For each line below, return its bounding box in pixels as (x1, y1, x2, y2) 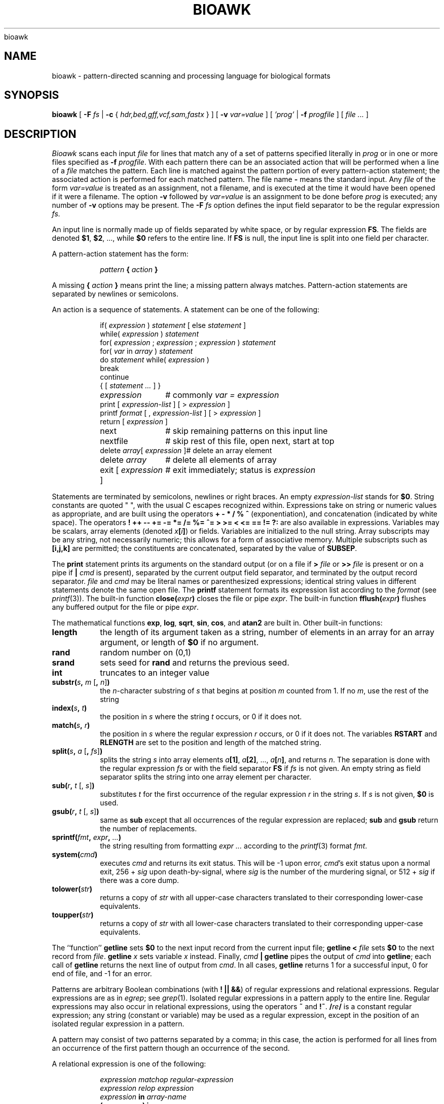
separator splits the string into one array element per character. (100, 772, 311, 782)
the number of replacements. (100, 824, 197, 833)
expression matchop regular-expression (100, 1075, 234, 1084)
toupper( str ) (52, 910, 94, 919)
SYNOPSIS (4, 89, 59, 102)
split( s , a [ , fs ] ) (52, 747, 103, 756)
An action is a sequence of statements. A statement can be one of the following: (52, 305, 320, 314)
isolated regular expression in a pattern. (52, 1019, 184, 1028)
